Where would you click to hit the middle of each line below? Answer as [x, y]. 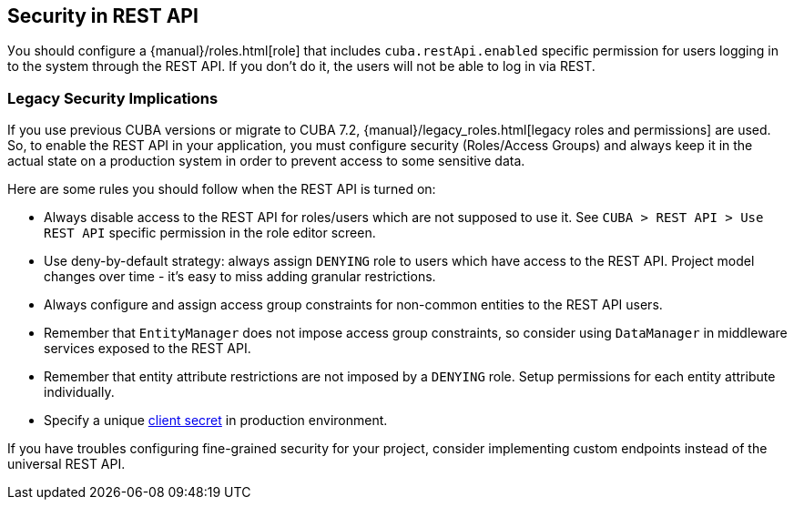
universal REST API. [66, 464]
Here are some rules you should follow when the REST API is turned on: [222, 189]
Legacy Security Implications [113, 98]
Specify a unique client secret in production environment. [216, 421]
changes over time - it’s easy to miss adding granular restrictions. [240, 277]
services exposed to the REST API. [148, 349]
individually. [79, 392]
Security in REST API [103, 16]
